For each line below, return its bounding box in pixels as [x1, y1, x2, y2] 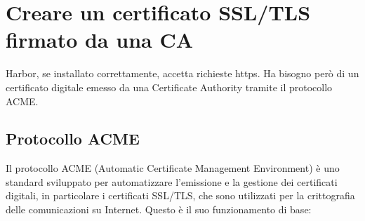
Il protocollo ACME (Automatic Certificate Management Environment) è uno [6, 161, 340, 175]
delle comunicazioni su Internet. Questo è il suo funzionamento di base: [6, 202, 312, 217]
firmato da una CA [6, 25, 194, 54]
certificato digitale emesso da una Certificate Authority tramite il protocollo [6, 79, 333, 94]
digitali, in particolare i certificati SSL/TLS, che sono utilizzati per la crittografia [6, 188, 355, 203]
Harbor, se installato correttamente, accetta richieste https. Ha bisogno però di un [6, 66, 359, 81]
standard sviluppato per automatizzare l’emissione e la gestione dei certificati [6, 174, 338, 189]
